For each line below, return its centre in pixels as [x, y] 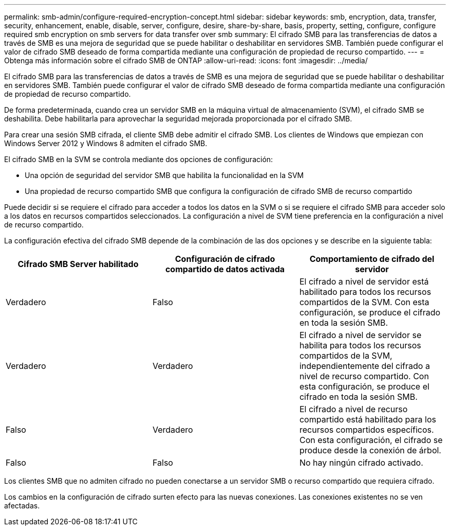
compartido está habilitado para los [368, 419]
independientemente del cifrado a [364, 366]
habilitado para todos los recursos [365, 292]
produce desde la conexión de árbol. [370, 450]
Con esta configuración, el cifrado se [371, 440]
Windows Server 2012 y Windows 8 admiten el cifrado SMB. [106, 143]
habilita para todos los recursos [360, 345]
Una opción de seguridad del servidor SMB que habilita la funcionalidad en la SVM [164, 175]
